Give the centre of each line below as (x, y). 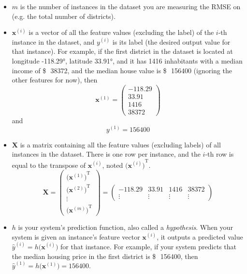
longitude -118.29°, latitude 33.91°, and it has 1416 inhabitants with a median (127, 60)
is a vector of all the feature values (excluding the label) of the (121, 32)
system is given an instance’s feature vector (76, 236)
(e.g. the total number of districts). (64, 16)
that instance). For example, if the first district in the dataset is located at (122, 51)
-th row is (219, 154)
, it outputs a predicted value (200, 236)
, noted (113, 165)
